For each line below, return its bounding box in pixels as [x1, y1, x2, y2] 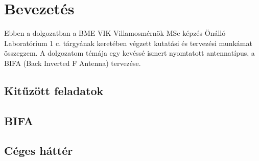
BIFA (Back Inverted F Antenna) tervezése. [4, 57, 141, 68]
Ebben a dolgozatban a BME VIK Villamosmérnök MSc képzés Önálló [4, 28, 226, 38]
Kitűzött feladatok [4, 82, 104, 98]
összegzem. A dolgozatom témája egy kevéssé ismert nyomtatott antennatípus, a [4, 48, 255, 58]
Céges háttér [4, 143, 73, 158]
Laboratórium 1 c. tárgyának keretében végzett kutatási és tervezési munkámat [4, 37, 252, 48]
